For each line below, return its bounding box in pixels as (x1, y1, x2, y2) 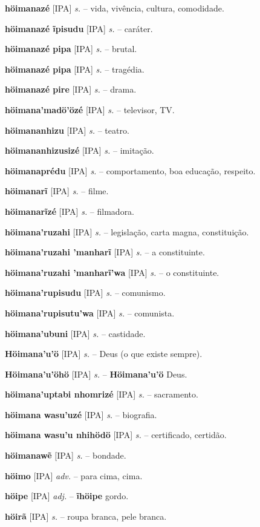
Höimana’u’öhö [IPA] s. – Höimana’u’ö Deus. (5, 367, 187, 380)
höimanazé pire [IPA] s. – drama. (5, 83, 137, 96)
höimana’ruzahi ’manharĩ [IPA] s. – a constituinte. (5, 246, 205, 258)
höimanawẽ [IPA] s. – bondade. (5, 449, 126, 462)
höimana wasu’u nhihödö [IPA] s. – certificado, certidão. (5, 428, 227, 441)
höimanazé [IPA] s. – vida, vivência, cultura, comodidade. (5, 2, 224, 14)
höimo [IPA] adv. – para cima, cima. (5, 469, 143, 482)
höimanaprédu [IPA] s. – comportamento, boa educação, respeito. (5, 164, 256, 177)
